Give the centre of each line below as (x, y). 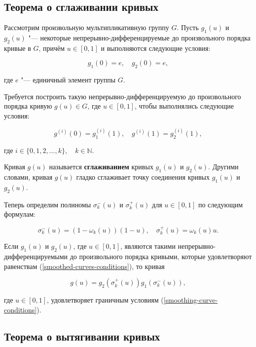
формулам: (20, 214)
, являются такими (148, 246)
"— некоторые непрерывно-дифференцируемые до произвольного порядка (139, 38)
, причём (52, 48)
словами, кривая (28, 177)
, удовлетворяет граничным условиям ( (105, 300)
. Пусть (188, 27)
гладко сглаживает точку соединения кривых (143, 177)
